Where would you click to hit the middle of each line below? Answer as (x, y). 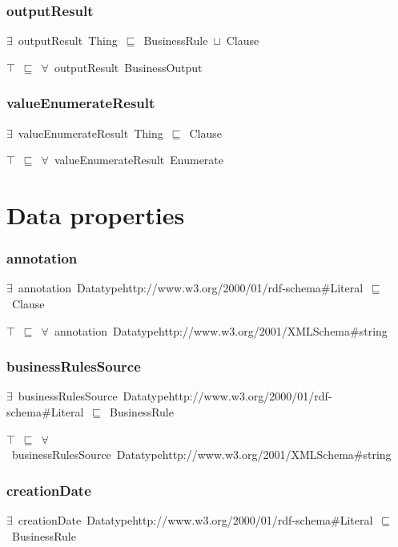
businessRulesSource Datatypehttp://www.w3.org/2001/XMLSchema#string (201, 454)
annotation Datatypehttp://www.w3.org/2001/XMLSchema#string (221, 330)
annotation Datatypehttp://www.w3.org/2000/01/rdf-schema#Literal (191, 288)
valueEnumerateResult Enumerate (139, 160)
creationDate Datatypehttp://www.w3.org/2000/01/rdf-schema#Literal (195, 520)
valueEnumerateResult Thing (90, 133)
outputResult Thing (68, 40)
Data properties (96, 215)
